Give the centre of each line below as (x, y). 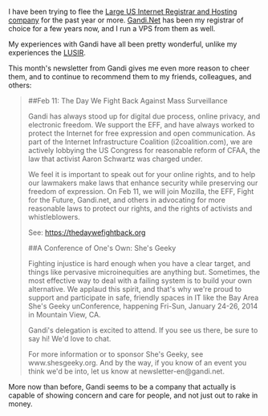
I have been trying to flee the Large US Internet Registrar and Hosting (123, 12)
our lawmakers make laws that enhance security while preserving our (143, 183)
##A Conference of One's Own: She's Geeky (102, 248)
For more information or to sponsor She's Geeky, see (116, 354)
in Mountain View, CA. (65, 315)
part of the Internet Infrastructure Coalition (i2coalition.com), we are (140, 142)
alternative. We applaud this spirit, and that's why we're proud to (135, 289)
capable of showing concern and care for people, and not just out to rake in (133, 395)
